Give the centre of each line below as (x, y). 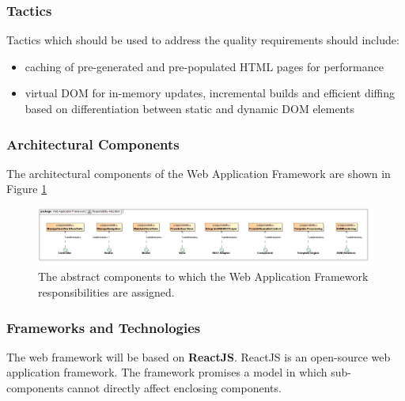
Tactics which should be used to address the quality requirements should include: (203, 40)
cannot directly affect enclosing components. (174, 388)
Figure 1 (27, 189)
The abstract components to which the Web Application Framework (203, 276)
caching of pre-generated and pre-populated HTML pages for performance (204, 66)
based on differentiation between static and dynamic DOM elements (189, 108)
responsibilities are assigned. (106, 292)
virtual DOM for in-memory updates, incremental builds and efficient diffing (210, 93)
